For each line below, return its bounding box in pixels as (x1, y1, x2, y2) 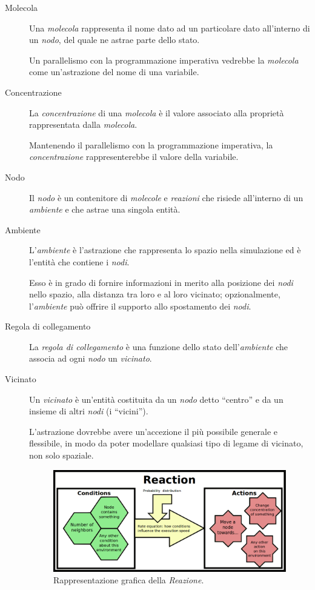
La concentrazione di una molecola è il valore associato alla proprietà (29, 106, 284, 119)
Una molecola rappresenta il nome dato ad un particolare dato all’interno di (29, 21, 310, 34)
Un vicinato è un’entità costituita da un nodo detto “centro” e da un (29, 393, 283, 405)
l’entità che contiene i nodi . (29, 255, 130, 268)
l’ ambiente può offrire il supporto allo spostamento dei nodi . (29, 299, 251, 312)
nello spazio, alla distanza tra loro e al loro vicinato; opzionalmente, (29, 288, 280, 300)
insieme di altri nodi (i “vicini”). (29, 405, 148, 417)
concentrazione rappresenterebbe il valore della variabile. (29, 150, 239, 163)
